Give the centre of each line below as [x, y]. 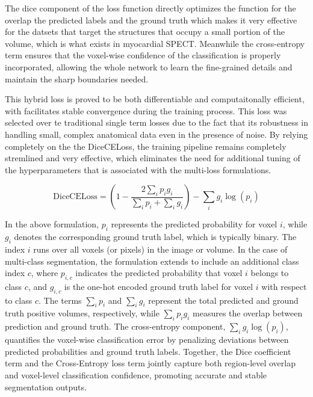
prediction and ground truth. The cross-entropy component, [115, 326]
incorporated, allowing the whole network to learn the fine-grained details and [149, 66]
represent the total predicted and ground [223, 300]
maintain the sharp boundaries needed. [77, 78]
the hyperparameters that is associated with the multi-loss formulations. [138, 169]
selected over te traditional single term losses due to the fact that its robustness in [157, 122]
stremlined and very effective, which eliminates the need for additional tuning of [153, 158]
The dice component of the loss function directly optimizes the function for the [150, 8]
